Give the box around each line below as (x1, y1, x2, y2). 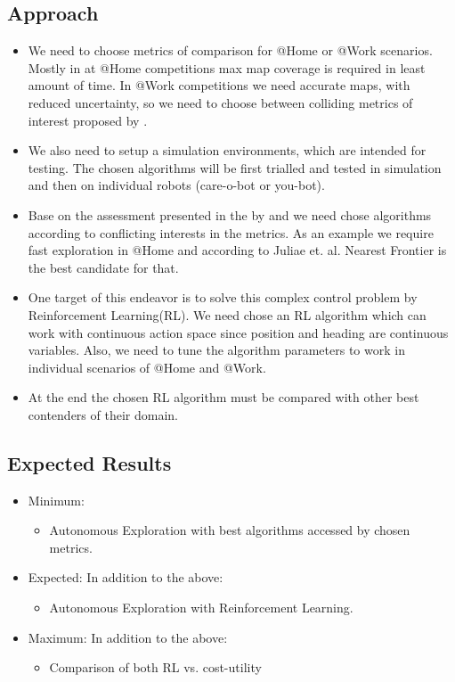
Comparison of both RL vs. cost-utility (49, 658, 262, 677)
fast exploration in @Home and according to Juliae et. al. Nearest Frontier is (28, 241, 447, 259)
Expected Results (7, 448, 172, 476)
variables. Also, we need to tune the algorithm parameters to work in (28, 341, 405, 359)
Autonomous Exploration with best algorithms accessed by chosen (49, 521, 410, 539)
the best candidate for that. (28, 258, 179, 276)
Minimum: (28, 490, 85, 509)
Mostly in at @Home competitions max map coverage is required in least (28, 58, 426, 77)
